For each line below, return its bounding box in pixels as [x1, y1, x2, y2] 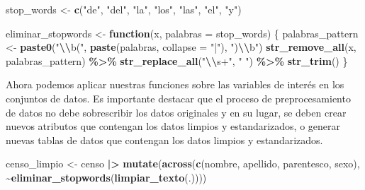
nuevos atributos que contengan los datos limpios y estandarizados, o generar [6, 119, 341, 133]
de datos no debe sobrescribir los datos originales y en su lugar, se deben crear [6, 105, 347, 119]
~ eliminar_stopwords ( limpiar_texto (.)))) [6, 170, 207, 184]
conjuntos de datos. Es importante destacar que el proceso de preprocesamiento [6, 90, 351, 105]
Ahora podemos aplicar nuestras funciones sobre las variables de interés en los [6, 77, 344, 92]
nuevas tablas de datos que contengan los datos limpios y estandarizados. [6, 132, 323, 147]
